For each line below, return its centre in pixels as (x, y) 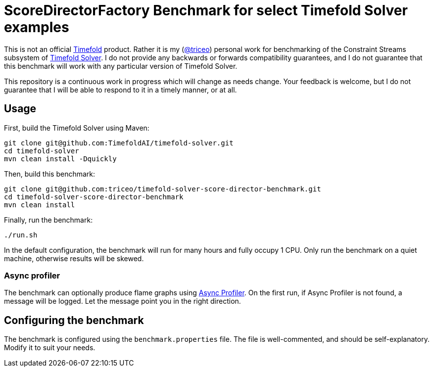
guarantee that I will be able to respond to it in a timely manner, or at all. (120, 90)
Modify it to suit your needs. (50, 348)
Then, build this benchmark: (50, 174)
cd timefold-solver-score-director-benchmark (94, 197)
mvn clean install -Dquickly (60, 159)
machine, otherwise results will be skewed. (74, 258)
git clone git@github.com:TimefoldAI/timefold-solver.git (119, 143)
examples (37, 27)
